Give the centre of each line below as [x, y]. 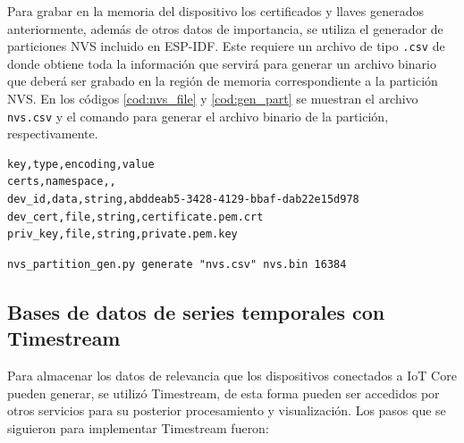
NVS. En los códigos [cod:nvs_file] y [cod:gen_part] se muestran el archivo [213, 99]
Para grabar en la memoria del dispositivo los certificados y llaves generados [215, 11]
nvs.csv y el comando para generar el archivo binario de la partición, [198, 116]
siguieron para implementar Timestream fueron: [138, 427]
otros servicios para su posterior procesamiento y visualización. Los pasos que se [227, 410]
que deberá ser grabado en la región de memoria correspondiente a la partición [223, 81]
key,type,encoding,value [81, 164]
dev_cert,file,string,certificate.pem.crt [135, 217]
